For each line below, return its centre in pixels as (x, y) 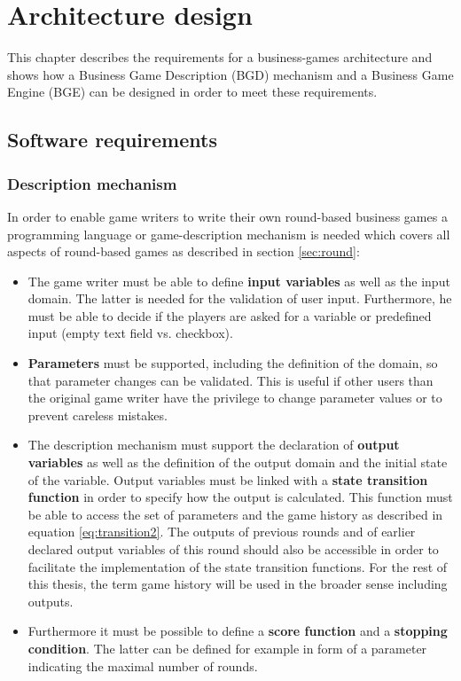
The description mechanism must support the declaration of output (214, 445)
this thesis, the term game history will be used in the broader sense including (238, 584)
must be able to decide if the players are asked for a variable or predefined (230, 315)
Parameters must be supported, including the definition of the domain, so (233, 363)
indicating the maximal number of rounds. (143, 665)
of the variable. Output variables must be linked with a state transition (228, 479)
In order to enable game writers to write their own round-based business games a (227, 216)
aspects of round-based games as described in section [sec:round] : (184, 251)
